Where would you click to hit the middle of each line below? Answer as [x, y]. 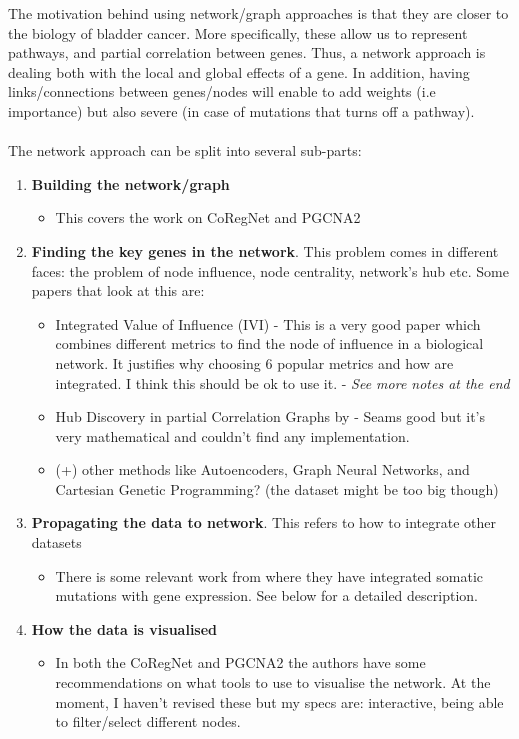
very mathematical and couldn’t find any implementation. [232, 435]
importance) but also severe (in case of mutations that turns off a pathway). [241, 110]
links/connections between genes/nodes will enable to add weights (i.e [222, 91]
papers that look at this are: [118, 290]
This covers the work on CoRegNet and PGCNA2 [208, 217]
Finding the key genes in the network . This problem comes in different [265, 250]
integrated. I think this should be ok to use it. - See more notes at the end [282, 382]
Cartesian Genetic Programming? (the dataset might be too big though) [277, 488]
